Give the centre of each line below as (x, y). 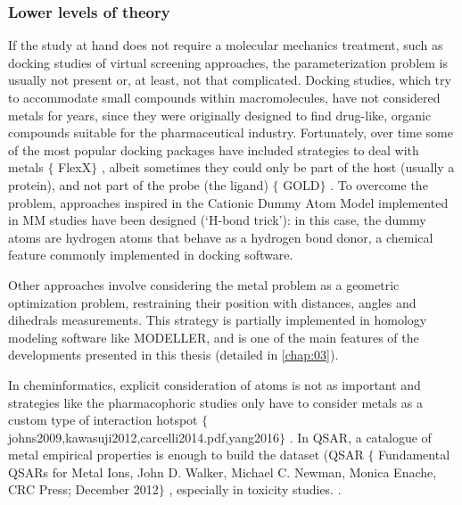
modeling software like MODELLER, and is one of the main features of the (214, 337)
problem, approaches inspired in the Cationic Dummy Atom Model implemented (228, 202)
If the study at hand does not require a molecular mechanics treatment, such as (226, 45)
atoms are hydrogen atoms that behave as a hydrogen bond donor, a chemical (221, 237)
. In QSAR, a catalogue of (360, 437)
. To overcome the (379, 184)
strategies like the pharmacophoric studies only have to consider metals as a (215, 402)
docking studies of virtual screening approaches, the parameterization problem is (228, 62)
